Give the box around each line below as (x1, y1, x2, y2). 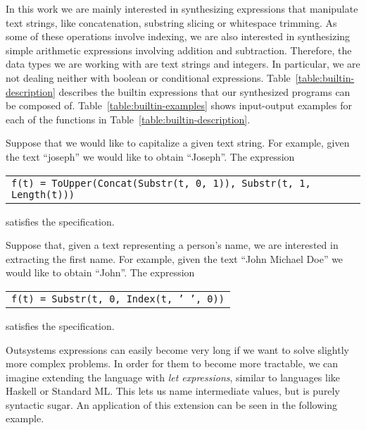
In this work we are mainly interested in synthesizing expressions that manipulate (6, 1, 358, 16)
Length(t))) (11, 188, 75, 200)
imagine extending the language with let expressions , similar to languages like (6, 369, 341, 384)
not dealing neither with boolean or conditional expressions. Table (6, 70, 291, 85)
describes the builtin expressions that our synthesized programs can (58, 84, 351, 99)
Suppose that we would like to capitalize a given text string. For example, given (6, 135, 350, 150)
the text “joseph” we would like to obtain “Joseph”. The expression (6, 149, 295, 164)
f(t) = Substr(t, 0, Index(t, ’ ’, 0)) (11, 293, 225, 305)
